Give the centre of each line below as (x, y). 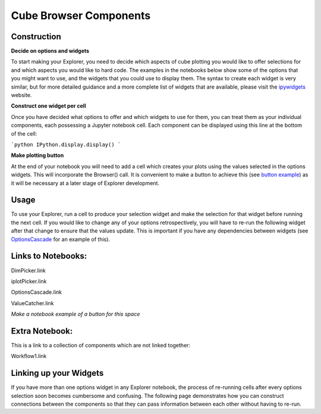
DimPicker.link (28, 270)
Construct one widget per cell (48, 106)
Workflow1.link (29, 356)
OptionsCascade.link (37, 292)
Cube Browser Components (81, 15)
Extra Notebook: (42, 331)
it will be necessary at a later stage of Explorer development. (85, 183)
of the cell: (24, 133)
